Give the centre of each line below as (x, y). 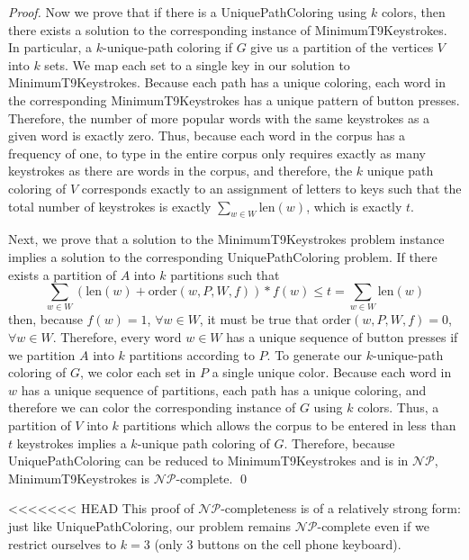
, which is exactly (354, 206)
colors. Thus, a (398, 407)
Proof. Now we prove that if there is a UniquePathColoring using (188, 12)
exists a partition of (62, 274)
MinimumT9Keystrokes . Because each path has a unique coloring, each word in (227, 82)
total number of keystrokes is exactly (110, 206)
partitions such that (225, 274)
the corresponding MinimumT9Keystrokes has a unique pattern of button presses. (234, 99)
